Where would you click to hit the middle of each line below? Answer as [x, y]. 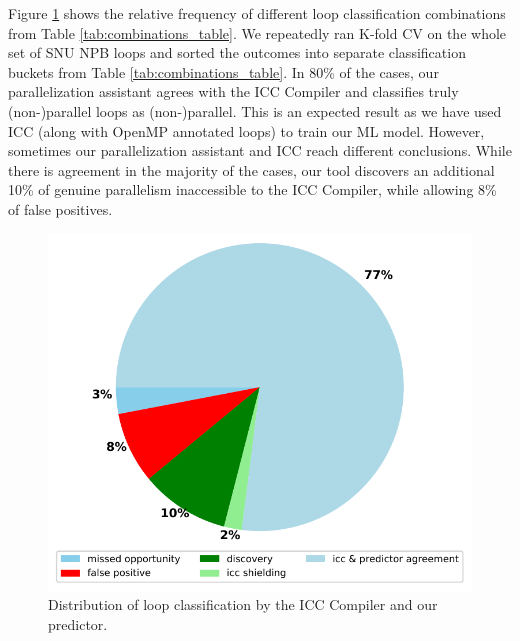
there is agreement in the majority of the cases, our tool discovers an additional [251, 169]
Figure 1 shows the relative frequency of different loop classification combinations [257, 13]
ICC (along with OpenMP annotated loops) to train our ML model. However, [246, 130]
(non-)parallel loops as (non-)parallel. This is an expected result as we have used [255, 110]
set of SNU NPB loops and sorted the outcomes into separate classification [237, 52]
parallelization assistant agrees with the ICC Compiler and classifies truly [233, 91]
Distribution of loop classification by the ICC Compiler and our [243, 604]
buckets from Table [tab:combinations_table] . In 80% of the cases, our [223, 71]
